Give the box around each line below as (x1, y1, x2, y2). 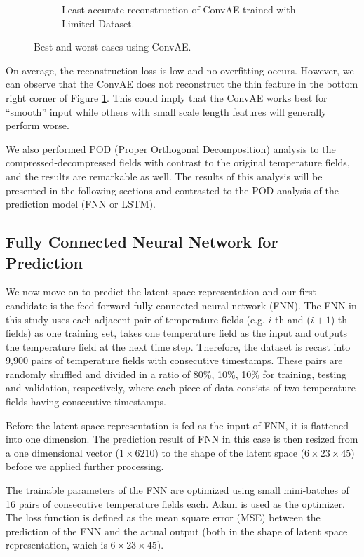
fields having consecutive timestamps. (6, 394, 166, 409)
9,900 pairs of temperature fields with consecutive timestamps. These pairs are (6, 353, 343, 368)
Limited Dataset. (62, 15, 135, 30)
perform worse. (6, 118, 69, 133)
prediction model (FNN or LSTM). (6, 196, 156, 211)
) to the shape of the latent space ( (154, 445, 305, 459)
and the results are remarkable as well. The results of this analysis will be (6, 168, 323, 183)
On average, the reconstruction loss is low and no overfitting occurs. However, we (6, 62, 354, 77)
